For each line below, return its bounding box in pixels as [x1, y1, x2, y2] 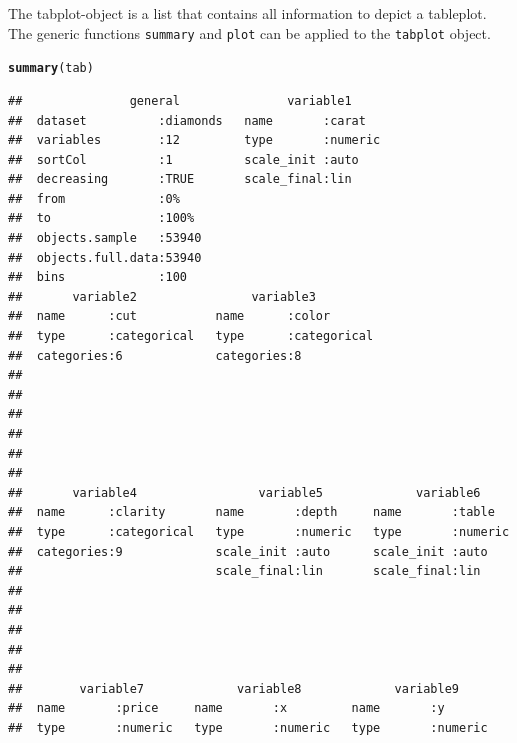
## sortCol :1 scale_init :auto [8, 152, 359, 167]
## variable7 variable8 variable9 [8, 681, 460, 696]
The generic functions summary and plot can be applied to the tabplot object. [8, 22, 491, 43]
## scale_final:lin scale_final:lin [8, 564, 481, 579]
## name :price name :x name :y [8, 701, 445, 716]
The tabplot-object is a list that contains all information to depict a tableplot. [8, 3, 487, 23]
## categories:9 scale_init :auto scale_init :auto [8, 544, 488, 559]
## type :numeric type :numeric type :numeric [8, 720, 488, 735]
